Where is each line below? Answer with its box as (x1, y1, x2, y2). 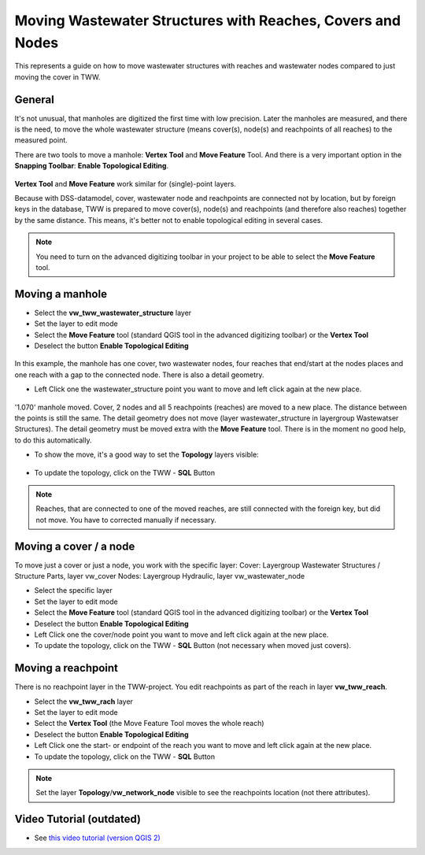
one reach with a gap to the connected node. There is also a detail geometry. (14, 370, 264, 379)
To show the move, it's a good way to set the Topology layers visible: (34, 450, 259, 460)
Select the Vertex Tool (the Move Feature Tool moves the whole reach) (34, 719, 264, 728)
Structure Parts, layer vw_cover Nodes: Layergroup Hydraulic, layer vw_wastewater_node (14, 572, 305, 580)
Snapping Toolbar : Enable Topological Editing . (14, 161, 169, 171)
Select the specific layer (34, 586, 113, 595)
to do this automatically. (14, 435, 92, 445)
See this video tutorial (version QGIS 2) (34, 833, 161, 842)
